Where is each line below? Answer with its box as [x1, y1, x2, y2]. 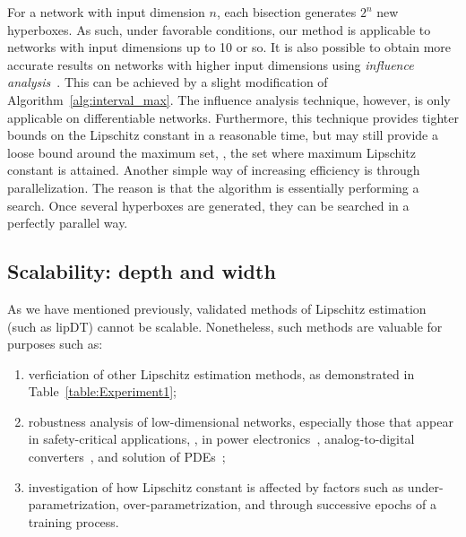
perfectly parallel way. [7, 213, 128, 232]
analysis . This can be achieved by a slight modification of [7, 73, 328, 91]
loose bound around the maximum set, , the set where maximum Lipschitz [7, 143, 416, 161]
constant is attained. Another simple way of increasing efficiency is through [7, 160, 420, 179]
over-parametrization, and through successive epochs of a [123, 495, 436, 514]
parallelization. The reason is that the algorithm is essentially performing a [7, 178, 419, 196]
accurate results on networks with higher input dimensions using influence [7, 55, 414, 74]
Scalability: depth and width [7, 257, 276, 285]
